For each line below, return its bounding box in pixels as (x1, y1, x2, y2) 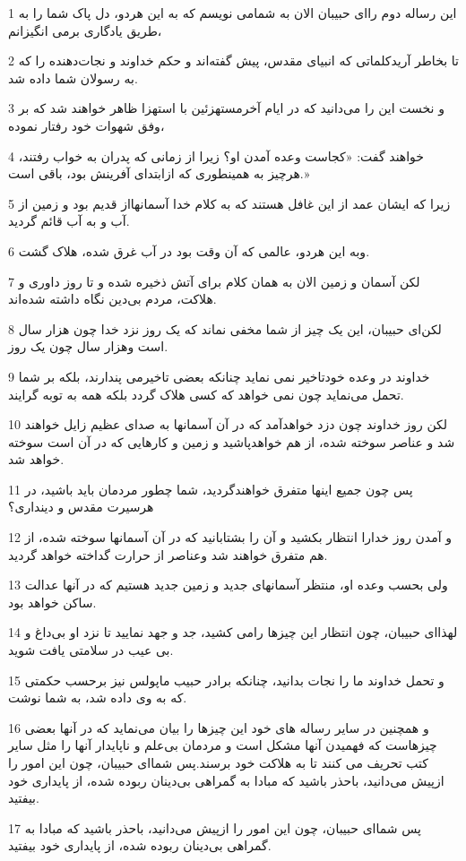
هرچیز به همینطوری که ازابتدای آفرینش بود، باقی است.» (8, 164, 310, 183)
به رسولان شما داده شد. (8, 68, 138, 87)
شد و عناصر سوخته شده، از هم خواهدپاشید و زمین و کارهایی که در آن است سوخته (8, 432, 455, 451)
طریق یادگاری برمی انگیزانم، (8, 21, 162, 39)
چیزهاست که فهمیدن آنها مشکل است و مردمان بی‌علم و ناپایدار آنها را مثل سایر (8, 736, 437, 754)
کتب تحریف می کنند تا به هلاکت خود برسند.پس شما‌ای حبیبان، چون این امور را (8, 753, 428, 771)
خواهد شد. (8, 450, 65, 469)
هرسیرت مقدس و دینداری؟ (8, 497, 154, 516)
